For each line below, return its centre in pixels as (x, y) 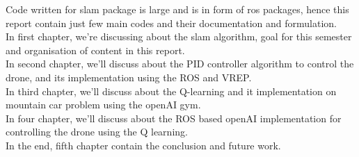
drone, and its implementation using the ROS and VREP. (129, 77)
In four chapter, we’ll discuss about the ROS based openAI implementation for (174, 118)
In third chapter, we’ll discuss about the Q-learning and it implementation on (171, 91)
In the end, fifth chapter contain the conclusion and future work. (143, 145)
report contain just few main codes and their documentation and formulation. (171, 23)
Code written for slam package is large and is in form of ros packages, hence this (177, 9)
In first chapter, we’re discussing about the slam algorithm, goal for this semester (179, 36)
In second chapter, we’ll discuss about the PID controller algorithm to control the (180, 64)
